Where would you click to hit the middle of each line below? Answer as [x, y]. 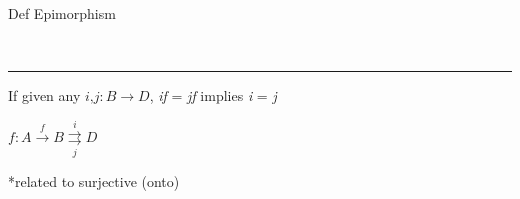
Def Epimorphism [62, 13]
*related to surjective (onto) [94, 180]
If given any [44, 95]
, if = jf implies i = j [213, 95]
